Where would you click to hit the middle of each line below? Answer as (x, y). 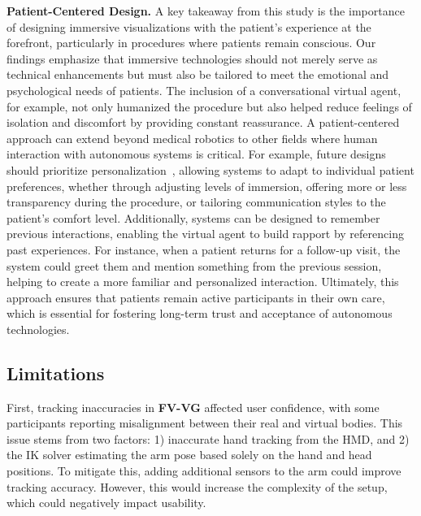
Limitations (56, 373)
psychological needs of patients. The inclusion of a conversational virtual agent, (204, 90)
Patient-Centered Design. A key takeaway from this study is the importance (206, 11)
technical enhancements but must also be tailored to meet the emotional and (198, 74)
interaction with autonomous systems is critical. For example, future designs (196, 154)
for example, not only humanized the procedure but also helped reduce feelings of (209, 106)
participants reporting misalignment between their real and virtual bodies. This (205, 423)
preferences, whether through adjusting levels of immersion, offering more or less (207, 186)
